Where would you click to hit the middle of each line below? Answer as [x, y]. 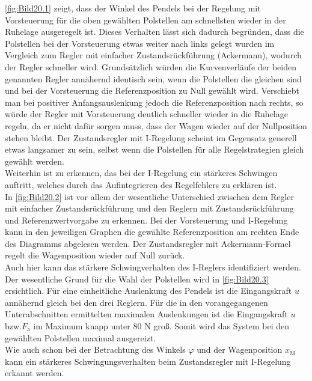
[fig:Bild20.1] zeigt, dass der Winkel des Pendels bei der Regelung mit [133, 8]
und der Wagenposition [240, 349]
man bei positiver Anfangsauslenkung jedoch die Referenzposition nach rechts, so [154, 102]
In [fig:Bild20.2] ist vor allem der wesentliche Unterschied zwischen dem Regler [150, 196]
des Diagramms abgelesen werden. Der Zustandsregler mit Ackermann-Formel [148, 243]
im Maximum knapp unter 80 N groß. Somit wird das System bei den [161, 326]
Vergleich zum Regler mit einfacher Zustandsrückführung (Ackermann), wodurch [153, 55]
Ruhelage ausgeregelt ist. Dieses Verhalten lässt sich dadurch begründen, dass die [154, 32]
